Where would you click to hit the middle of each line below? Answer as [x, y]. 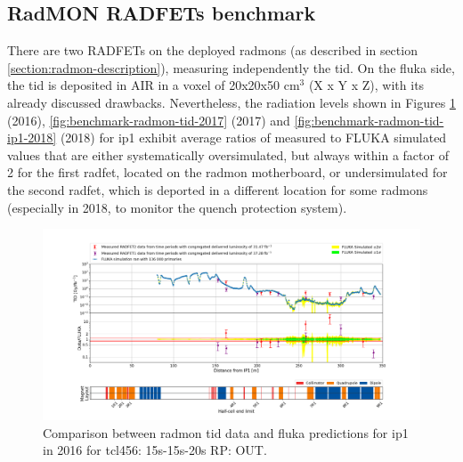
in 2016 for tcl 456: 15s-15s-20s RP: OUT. [155, 450]
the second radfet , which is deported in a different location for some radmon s [218, 189]
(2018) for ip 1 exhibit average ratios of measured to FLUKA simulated [253, 138]
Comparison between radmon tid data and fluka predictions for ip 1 [226, 432]
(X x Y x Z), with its [366, 85]
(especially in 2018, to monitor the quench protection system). [177, 207]
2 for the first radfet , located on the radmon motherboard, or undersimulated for [227, 172]
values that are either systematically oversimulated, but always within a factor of [228, 154]
